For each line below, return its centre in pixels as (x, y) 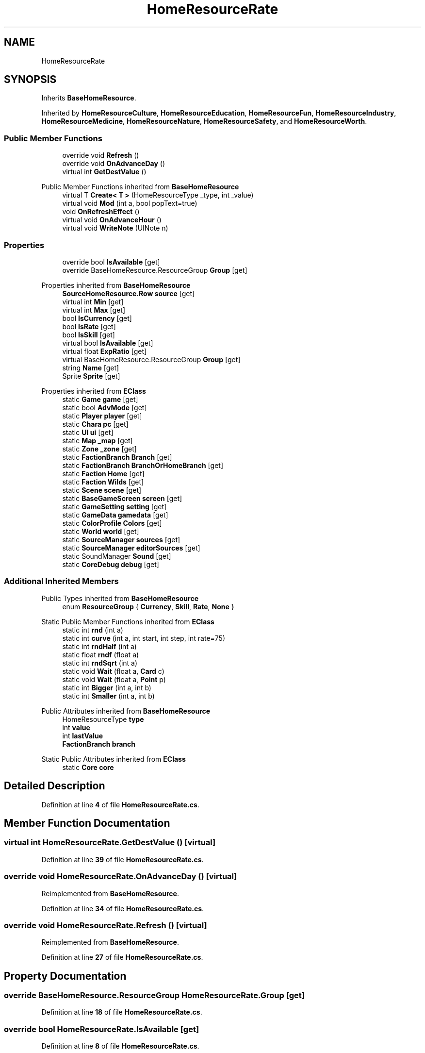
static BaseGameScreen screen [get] (122, 498)
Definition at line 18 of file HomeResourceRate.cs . (122, 1012)
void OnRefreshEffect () (101, 212)
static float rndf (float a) (101, 654)
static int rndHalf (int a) (99, 646)
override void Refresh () (101, 155)
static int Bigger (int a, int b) (107, 687)
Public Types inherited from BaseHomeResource (120, 598)
